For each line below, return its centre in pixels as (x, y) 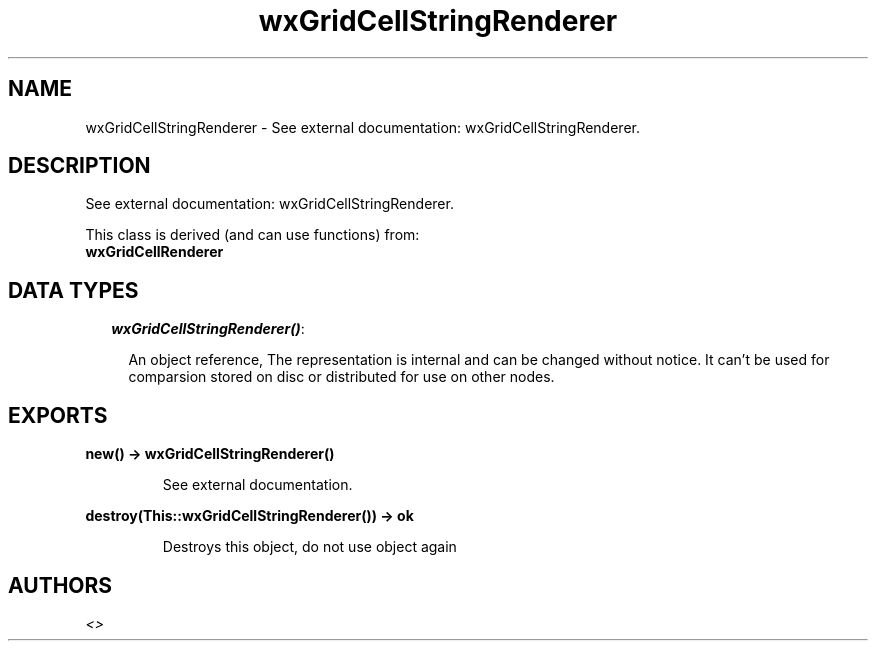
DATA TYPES (73, 290)
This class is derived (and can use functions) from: (252, 235)
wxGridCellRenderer (154, 252)
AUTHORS (60, 585)
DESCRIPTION (79, 166)
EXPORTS (58, 415)
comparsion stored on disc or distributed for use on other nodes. (341, 377)
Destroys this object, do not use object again (309, 547)
